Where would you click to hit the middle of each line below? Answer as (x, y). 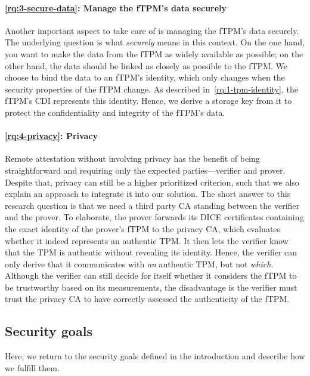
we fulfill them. (32, 367)
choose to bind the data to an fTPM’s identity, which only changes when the (145, 77)
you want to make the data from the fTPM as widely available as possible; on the (154, 53)
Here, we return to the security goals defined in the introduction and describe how (155, 356)
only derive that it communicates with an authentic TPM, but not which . (139, 263)
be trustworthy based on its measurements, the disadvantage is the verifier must (151, 287)
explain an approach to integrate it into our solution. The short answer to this (148, 194)
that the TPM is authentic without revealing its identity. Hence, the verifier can (151, 252)
